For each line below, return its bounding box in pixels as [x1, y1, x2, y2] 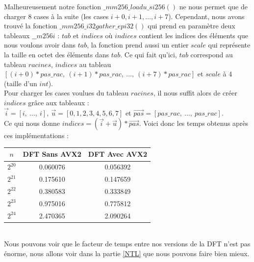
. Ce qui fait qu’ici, [120, 49, 177, 59]
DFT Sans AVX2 [23, 149, 81, 159]
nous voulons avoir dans [4, 40, 76, 50]
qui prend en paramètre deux [148, 21, 235, 31]
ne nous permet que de [179, 1, 248, 11]
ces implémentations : [4, 130, 69, 141]
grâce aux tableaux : [28, 97, 89, 107]
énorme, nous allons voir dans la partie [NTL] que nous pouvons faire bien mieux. [4, 248, 250, 258]
